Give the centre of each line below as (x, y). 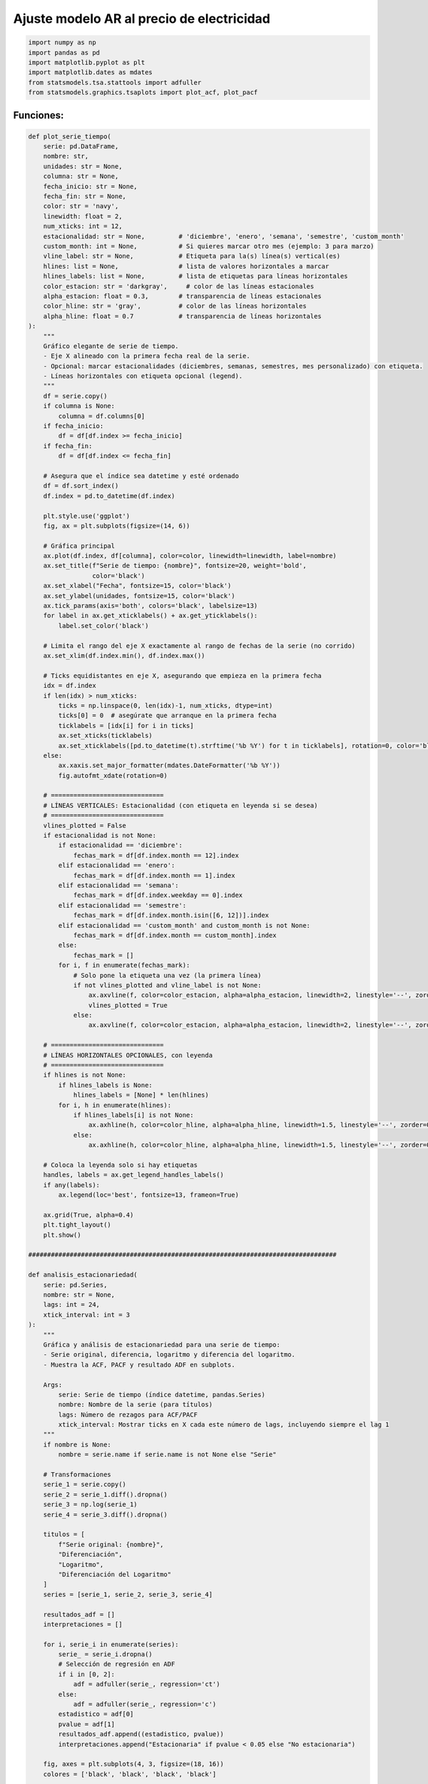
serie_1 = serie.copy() (85, 1485)
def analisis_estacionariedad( (83, 1275)
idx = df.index (70, 686)
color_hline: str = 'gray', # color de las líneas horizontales (175, 306)
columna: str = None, (81, 176)
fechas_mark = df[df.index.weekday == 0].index (158, 895)
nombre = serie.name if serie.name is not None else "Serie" (167, 1455)
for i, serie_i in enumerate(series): (111, 1644)
